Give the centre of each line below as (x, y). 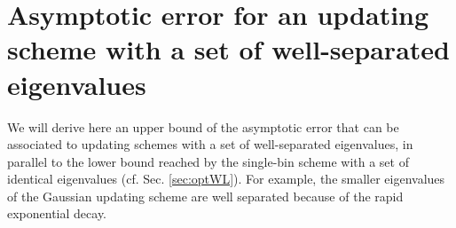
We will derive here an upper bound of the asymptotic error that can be (203, 126)
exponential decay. (57, 213)
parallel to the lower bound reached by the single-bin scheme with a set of (208, 161)
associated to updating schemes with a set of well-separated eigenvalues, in (210, 144)
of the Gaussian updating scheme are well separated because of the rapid (205, 196)
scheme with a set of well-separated (228, 49)
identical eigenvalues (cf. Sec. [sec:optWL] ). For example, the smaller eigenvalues (226, 179)
